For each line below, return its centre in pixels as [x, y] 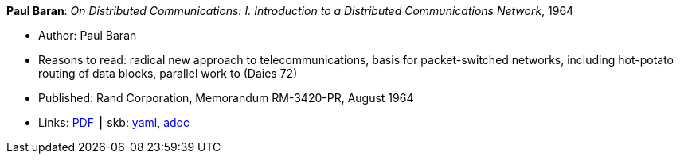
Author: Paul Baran [88, 35]
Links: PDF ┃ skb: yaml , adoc [114, 122]
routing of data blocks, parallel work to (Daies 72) [168, 73]
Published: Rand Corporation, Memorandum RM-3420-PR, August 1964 [226, 98]
